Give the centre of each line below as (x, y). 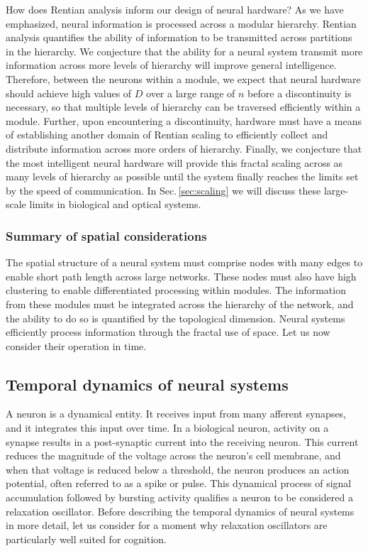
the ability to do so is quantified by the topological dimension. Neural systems (175, 318)
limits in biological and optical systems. (115, 204)
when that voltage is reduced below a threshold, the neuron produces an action (178, 469)
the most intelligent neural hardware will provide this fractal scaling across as (174, 162)
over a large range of (191, 93)
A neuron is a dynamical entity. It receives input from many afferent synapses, (176, 414)
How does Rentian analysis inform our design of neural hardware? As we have (175, 9)
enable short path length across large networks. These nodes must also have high (181, 276)
